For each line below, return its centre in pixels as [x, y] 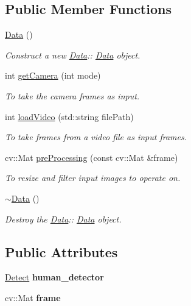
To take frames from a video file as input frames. [96, 137]
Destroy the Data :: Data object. [63, 219]
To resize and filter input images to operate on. [93, 178]
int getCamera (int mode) [53, 75]
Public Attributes [61, 251]
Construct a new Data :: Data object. [73, 55]
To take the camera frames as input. [72, 95]
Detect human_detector [54, 277]
